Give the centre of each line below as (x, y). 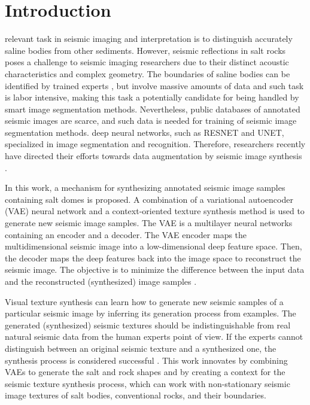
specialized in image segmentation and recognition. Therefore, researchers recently (155, 144)
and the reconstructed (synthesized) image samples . (101, 281)
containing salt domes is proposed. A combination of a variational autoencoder (149, 199)
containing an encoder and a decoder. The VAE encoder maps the (126, 234)
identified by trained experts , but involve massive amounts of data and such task (154, 85)
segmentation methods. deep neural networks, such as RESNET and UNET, (145, 132)
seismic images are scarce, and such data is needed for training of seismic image (151, 121)
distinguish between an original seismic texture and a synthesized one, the (141, 348)
